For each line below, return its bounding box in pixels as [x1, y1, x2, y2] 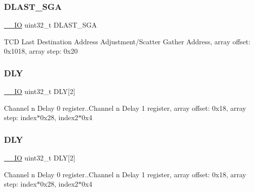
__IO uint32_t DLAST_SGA [4, 20, 97, 30]
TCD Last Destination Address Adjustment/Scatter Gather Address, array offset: [4, 36, 251, 46]
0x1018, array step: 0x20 [4, 46, 78, 56]
